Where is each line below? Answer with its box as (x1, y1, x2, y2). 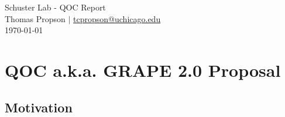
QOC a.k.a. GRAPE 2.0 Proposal (5, 58, 281, 81)
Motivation (5, 98, 73, 116)
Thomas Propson (5, 12, 66, 24)
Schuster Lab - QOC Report (5, 1, 106, 13)
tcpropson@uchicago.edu (73, 12, 161, 24)
